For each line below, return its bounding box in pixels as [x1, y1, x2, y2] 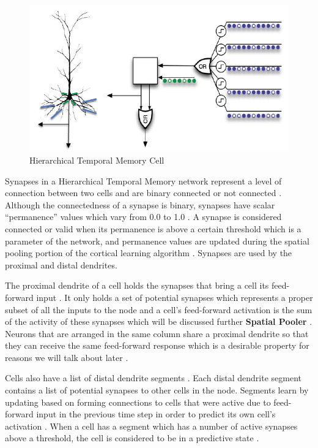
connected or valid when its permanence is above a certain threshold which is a [5, 222, 301, 235]
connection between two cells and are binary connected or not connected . [5, 186, 282, 199]
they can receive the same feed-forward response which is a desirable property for [5, 339, 309, 352]
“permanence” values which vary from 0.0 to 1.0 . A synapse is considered [5, 210, 282, 223]
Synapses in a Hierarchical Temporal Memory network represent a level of [5, 174, 282, 187]
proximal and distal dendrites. [5, 258, 117, 271]
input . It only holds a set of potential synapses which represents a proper [36, 290, 313, 303]
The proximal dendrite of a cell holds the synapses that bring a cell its [5, 279, 269, 292]
